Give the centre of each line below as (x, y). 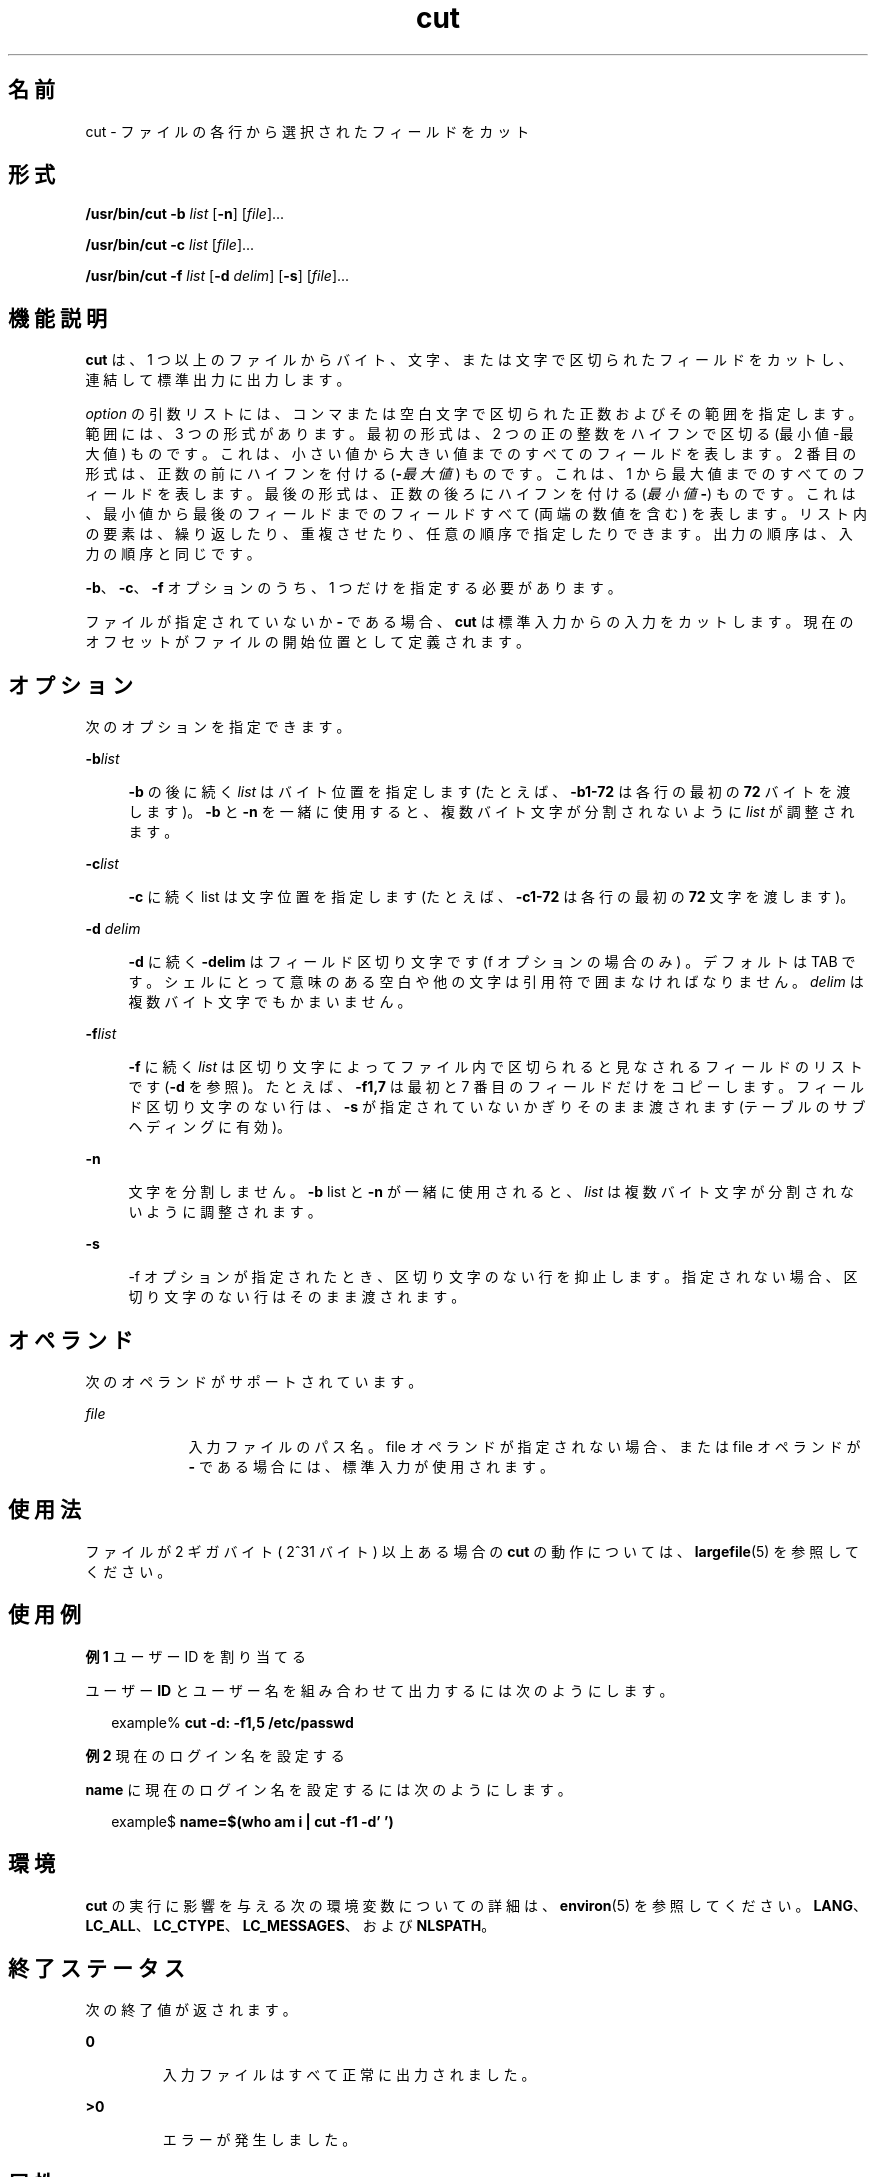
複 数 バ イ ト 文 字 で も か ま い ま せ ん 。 (270, 1002)
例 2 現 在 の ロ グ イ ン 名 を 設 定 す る (215, 1755)
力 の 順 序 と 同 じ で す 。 (173, 554)
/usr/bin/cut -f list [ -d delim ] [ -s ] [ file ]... (217, 276)
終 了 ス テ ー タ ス (96, 1968)
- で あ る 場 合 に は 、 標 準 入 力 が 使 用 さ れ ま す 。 (371, 1466)
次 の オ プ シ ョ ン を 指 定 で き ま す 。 (218, 727)
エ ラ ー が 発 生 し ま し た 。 (259, 2140)
